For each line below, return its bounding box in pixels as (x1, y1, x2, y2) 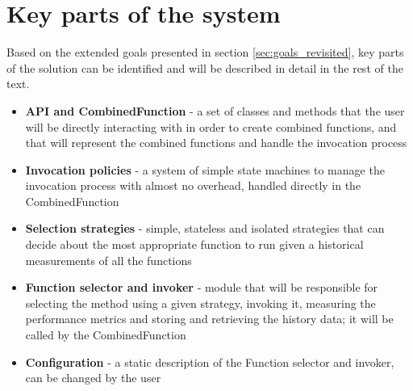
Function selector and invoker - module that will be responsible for (25, 279, 378, 296)
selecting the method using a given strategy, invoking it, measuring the (25, 294, 376, 311)
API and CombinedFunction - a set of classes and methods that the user (25, 102, 405, 119)
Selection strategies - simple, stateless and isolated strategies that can (25, 220, 385, 237)
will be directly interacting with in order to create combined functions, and (25, 118, 397, 135)
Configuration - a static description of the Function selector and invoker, (25, 353, 394, 370)
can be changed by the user (25, 369, 161, 386)
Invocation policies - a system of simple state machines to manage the (25, 161, 385, 178)
